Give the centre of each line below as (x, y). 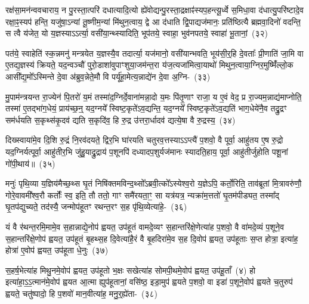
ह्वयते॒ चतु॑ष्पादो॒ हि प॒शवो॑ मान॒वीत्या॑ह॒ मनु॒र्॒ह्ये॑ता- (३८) (82, 293)
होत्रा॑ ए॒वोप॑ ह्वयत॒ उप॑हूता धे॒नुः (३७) (57, 250)
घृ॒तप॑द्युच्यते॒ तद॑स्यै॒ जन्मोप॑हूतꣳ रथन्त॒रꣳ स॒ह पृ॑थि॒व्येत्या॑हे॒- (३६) (96, 207)
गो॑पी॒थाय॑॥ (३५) (30, 163)
